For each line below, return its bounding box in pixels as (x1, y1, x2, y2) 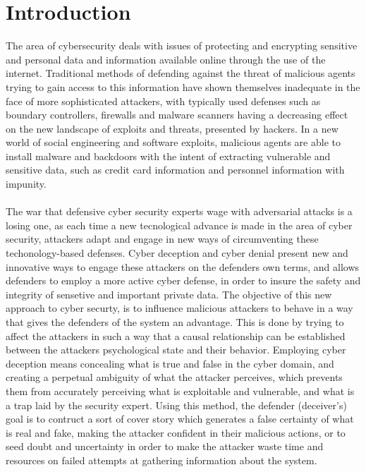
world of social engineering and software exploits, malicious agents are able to (6, 135, 341, 150)
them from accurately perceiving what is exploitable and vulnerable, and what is (6, 383, 355, 398)
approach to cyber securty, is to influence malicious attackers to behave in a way (6, 301, 353, 315)
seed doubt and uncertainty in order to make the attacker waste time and (6, 439, 324, 454)
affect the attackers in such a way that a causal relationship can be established (6, 328, 346, 343)
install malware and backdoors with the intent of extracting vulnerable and (6, 148, 331, 163)
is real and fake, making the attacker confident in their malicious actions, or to (6, 425, 346, 440)
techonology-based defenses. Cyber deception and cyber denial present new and (6, 246, 348, 260)
